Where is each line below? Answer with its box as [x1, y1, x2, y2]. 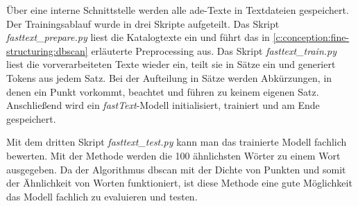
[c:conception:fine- [273, 30, 350, 44]
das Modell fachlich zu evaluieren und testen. [6, 189, 198, 203]
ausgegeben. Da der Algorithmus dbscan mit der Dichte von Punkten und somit [6, 162, 346, 176]
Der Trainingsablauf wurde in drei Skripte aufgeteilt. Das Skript [6, 16, 280, 31]
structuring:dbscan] [6, 43, 88, 58]
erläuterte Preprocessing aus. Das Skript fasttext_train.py [91, 43, 337, 58]
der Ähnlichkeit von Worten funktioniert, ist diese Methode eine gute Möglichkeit [6, 175, 352, 190]
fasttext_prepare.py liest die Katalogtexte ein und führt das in [6, 30, 270, 44]
